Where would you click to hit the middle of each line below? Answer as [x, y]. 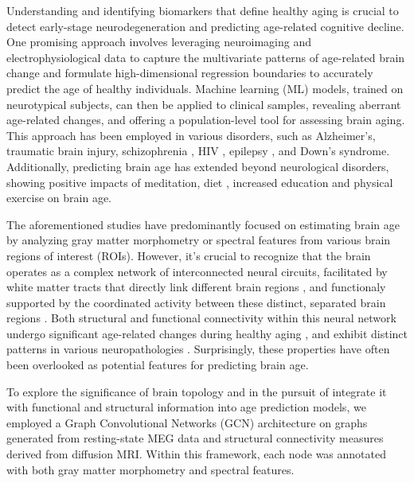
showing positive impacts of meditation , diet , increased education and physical [200, 182]
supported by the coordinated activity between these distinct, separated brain [196, 302]
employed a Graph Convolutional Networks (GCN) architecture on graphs [187, 422]
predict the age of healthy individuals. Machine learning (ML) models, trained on [205, 88]
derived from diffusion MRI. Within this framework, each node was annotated [196, 454]
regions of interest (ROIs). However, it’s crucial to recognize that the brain [189, 255]
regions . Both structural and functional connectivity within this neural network [201, 318]
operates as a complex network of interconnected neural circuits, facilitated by [197, 271]
